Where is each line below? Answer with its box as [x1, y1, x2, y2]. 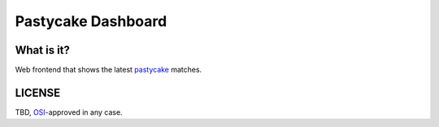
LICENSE [15, 85, 61, 99]
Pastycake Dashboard [15, 12, 167, 30]
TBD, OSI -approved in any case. [15, 107, 123, 117]
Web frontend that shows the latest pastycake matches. [15, 65, 202, 75]
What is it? [15, 43, 71, 57]
